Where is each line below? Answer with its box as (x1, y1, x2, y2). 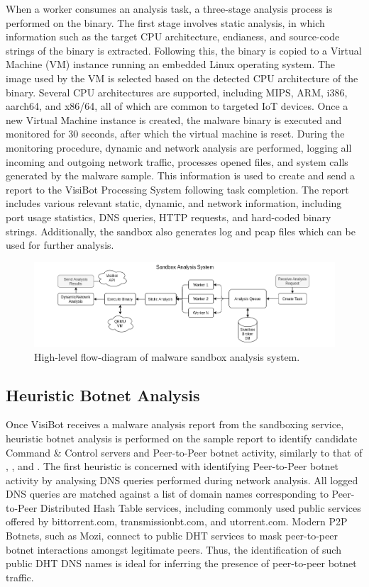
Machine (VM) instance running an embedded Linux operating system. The (6, 57, 336, 72)
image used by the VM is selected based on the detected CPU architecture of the (6, 70, 358, 85)
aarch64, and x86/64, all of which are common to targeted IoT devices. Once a (6, 99, 348, 113)
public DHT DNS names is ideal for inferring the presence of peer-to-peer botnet (6, 556, 357, 571)
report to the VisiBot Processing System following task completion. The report (6, 181, 349, 196)
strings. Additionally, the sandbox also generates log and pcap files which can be (6, 223, 356, 238)
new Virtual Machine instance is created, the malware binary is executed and (6, 112, 342, 127)
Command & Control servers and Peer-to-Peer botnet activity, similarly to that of (6, 445, 363, 459)
